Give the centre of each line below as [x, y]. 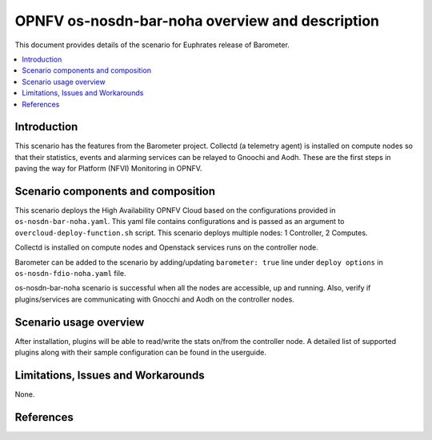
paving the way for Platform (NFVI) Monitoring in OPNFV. [108, 169]
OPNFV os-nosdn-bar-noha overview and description [197, 21]
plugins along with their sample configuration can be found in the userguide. [141, 353]
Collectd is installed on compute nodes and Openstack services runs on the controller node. [167, 247]
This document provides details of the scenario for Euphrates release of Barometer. [152, 45]
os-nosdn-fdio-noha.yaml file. [70, 274]
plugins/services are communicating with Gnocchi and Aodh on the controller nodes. [155, 299]
